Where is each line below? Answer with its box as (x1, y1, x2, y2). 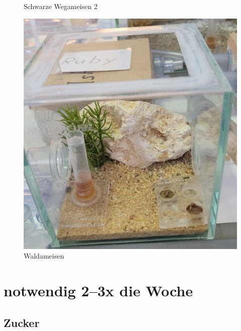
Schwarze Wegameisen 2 (24, 1, 98, 11)
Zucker (4, 314, 40, 330)
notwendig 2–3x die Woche (4, 280, 193, 301)
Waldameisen (24, 251, 64, 261)
